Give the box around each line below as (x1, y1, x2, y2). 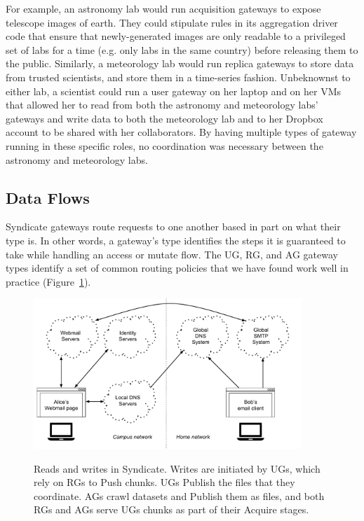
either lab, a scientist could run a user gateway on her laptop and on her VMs (6, 83, 342, 98)
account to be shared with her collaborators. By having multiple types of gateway (6, 125, 357, 139)
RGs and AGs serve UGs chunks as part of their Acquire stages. (34, 502, 309, 517)
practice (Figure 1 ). (6, 274, 91, 289)
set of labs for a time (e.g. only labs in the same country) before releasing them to (6, 42, 358, 57)
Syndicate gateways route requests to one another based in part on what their (6, 219, 341, 234)
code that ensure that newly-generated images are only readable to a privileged (6, 29, 346, 43)
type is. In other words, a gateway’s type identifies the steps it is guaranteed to (6, 232, 346, 247)
